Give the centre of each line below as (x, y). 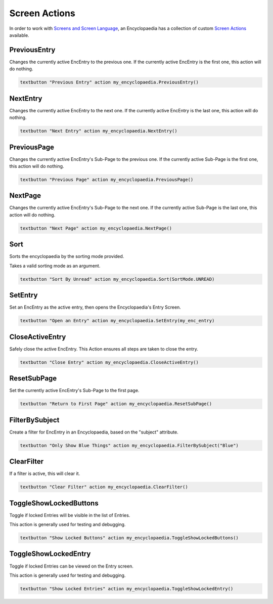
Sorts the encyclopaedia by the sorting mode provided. (67, 256)
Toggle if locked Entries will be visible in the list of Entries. (70, 515)
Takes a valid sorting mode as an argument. (55, 266)
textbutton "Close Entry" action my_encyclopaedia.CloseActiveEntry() (109, 362)
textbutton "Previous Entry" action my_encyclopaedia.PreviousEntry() (109, 82)
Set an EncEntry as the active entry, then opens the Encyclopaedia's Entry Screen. (95, 307)
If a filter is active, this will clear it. (45, 473)
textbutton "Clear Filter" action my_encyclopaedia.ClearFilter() (104, 487)
